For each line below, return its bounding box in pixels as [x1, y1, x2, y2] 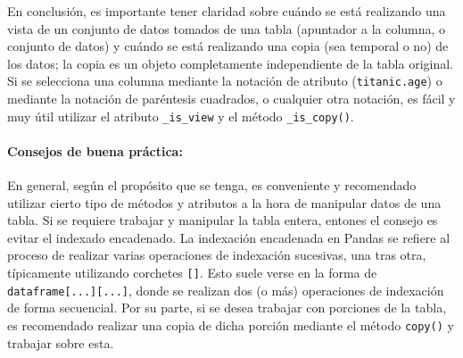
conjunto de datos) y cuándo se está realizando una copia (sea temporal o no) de [7, 37, 449, 55]
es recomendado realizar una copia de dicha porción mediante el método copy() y [7, 315, 454, 334]
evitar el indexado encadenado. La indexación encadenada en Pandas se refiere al [7, 228, 451, 246]
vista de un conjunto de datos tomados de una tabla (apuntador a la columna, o [7, 19, 446, 37]
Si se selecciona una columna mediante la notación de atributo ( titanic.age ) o [7, 71, 442, 90]
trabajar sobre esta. [7, 333, 114, 352]
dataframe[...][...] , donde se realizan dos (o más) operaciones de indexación [7, 280, 444, 299]
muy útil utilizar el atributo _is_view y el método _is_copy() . [7, 106, 354, 125]
